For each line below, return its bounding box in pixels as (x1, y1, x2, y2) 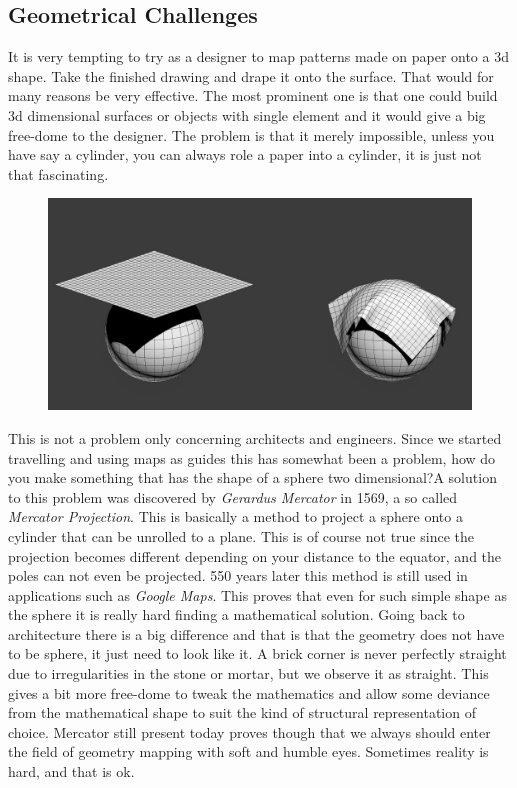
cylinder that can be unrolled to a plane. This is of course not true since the (8, 525, 474, 546)
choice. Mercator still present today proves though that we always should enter (8, 721, 491, 742)
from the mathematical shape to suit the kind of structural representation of (8, 702, 476, 723)
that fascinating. (8, 163, 109, 184)
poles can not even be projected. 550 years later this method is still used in (8, 565, 468, 586)
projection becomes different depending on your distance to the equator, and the (8, 545, 502, 566)
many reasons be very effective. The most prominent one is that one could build (8, 85, 498, 106)
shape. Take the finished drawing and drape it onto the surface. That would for (8, 65, 494, 86)
